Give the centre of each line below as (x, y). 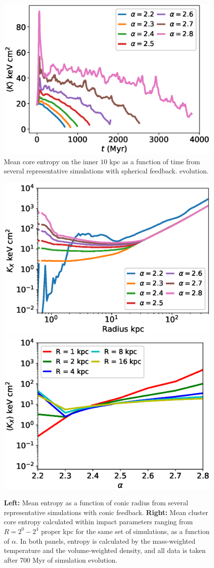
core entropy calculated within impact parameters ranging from (98, 522)
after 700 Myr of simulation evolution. (61, 559)
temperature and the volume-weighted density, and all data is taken (105, 550)
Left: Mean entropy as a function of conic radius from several (96, 503)
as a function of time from (161, 161)
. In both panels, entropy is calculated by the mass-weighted (106, 541)
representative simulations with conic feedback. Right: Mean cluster (106, 512)
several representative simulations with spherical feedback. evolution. (106, 171)
